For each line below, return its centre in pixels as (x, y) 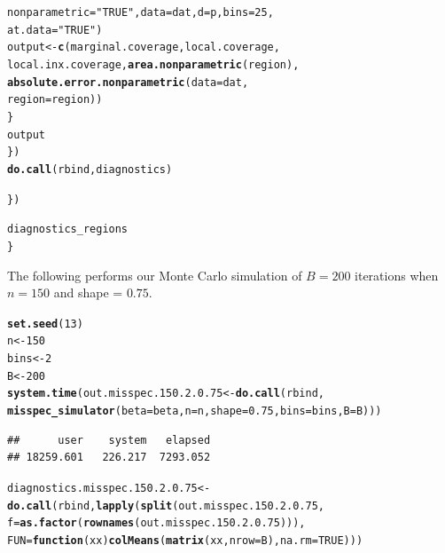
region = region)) (55, 100)
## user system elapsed (109, 440)
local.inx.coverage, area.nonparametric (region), (153, 64)
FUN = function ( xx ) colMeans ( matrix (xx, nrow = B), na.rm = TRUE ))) (185, 540)
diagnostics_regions (68, 229)
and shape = (88, 292)
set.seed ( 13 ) (45, 324)
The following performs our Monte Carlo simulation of (155, 275)
